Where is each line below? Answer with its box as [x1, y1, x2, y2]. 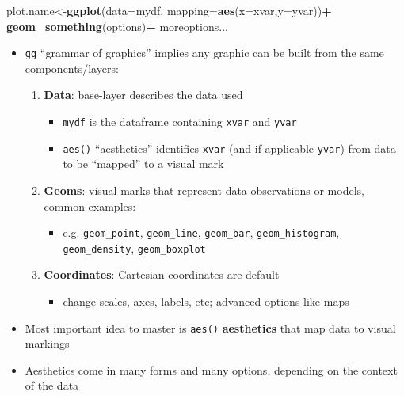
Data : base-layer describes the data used [44, 86, 243, 103]
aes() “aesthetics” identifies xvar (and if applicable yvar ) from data [63, 139, 396, 156]
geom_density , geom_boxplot [63, 239, 206, 256]
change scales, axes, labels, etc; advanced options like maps [63, 293, 349, 310]
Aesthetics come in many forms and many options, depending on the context [25, 361, 398, 378]
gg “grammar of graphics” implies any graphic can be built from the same [25, 44, 384, 61]
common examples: [44, 197, 136, 214]
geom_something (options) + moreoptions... [6, 17, 228, 34]
